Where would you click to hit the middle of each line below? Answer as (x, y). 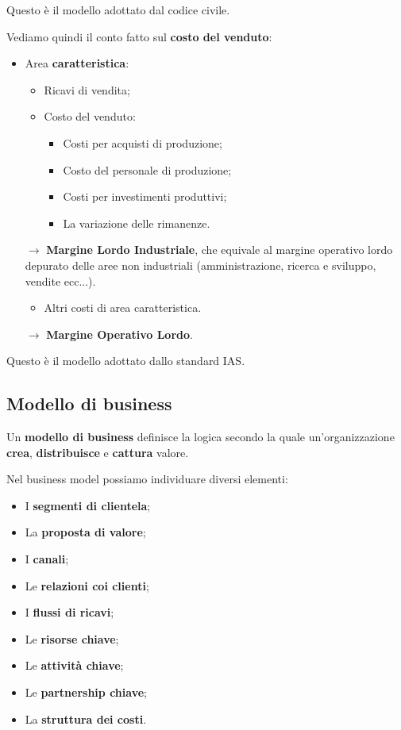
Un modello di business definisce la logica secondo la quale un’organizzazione (200, 437)
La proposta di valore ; (85, 532)
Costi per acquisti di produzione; (143, 142)
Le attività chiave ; (74, 665)
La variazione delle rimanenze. (137, 223)
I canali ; (47, 559)
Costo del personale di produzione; (147, 169)
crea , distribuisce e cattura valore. (98, 452)
